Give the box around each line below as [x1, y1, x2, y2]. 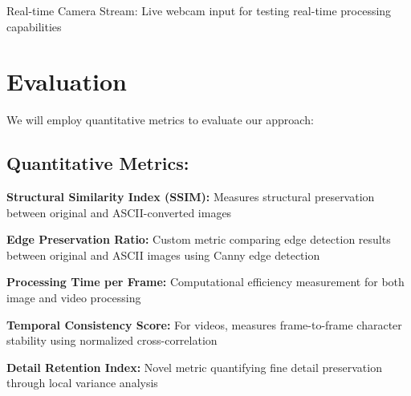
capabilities [6, 18, 62, 34]
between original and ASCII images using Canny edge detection [6, 246, 320, 263]
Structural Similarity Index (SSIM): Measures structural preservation [6, 188, 375, 205]
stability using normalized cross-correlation [6, 332, 218, 349]
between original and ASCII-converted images [6, 204, 232, 220]
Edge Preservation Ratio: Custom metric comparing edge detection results [6, 231, 391, 248]
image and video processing [6, 289, 141, 306]
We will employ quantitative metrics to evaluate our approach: [6, 111, 314, 128]
